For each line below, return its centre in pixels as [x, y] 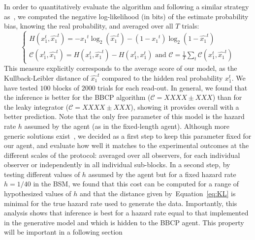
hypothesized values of [38, 194]
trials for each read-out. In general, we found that [173, 87]
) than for [227, 97]
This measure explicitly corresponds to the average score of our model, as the [121, 68]
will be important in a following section [63, 232]
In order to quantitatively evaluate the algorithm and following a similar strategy [127, 6]
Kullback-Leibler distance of [46, 77]
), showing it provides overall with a [185, 106]
